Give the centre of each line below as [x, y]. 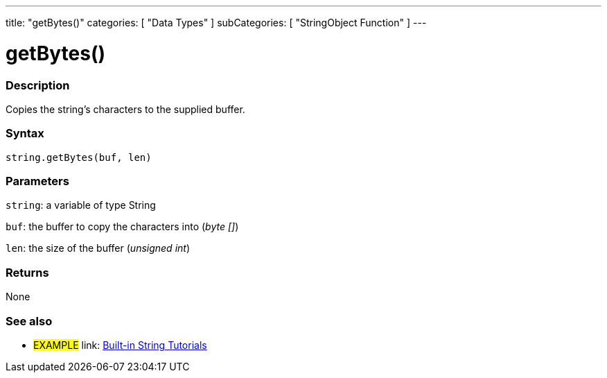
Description [38, 85]
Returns [27, 272]
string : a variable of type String [81, 205]
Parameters [37, 181]
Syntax [25, 134]
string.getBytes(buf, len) [79, 157]
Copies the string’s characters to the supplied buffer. [125, 109]
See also [29, 321]
